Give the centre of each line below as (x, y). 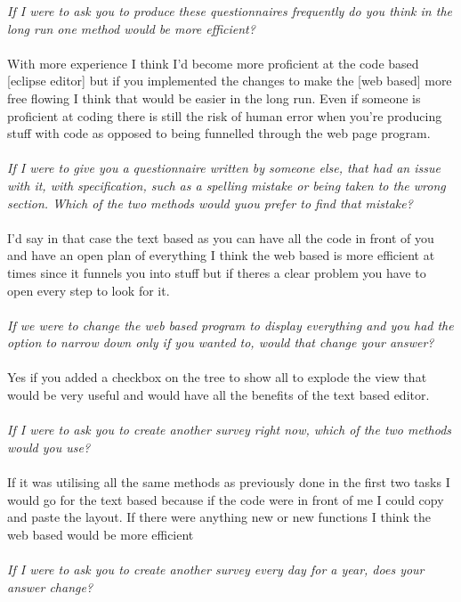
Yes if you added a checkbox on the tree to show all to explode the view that (217, 377)
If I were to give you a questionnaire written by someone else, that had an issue (224, 168)
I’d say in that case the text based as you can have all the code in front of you (221, 237)
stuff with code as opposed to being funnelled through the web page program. (219, 133)
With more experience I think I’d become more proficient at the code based (213, 63)
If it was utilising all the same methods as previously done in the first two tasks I (229, 482)
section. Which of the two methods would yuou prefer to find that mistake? (210, 203)
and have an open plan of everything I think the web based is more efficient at (221, 255)
